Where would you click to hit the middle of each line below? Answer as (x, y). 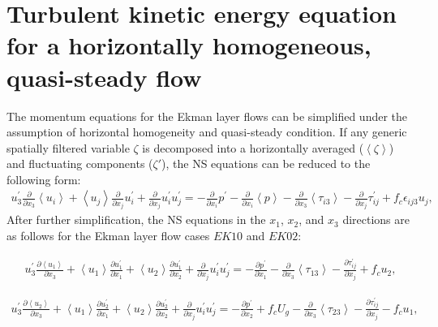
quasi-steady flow (104, 77)
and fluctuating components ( (80, 163)
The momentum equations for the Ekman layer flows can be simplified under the (207, 116)
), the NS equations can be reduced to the (266, 163)
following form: (44, 179)
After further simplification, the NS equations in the (136, 219)
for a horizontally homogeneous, (189, 45)
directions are (376, 219)
